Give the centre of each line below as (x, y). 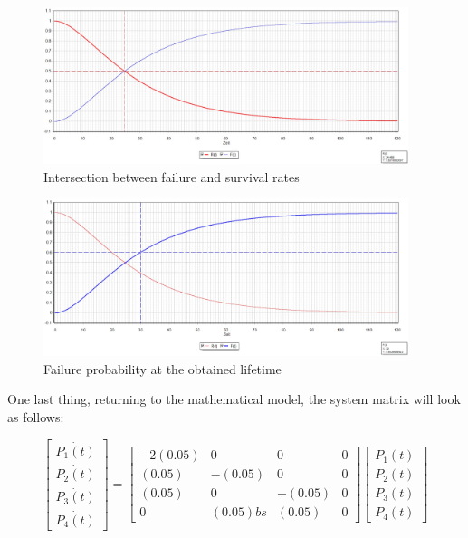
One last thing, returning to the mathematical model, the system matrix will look (234, 399)
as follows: (36, 417)
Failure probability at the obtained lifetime (162, 368)
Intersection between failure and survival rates (172, 176)
